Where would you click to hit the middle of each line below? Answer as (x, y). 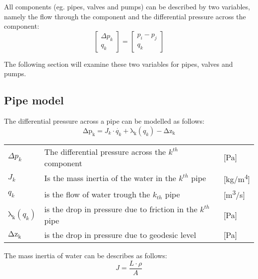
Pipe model (34, 100)
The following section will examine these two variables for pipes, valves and (119, 64)
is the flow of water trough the (97, 194)
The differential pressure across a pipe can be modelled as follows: (104, 121)
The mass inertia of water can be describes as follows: (86, 256)
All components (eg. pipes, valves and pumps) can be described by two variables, (127, 6)
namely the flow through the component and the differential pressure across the (125, 16)
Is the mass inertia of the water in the (110, 178)
